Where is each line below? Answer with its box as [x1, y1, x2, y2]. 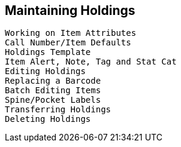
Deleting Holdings [5, 114, 91, 124]
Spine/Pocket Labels [5, 95, 101, 105]
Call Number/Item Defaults [5, 38, 131, 48]
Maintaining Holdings [5, 3, 135, 18]
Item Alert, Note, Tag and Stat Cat [5, 57, 177, 67]
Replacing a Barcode [5, 76, 101, 86]
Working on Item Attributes [5, 28, 137, 38]
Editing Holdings [5, 66, 86, 76]
